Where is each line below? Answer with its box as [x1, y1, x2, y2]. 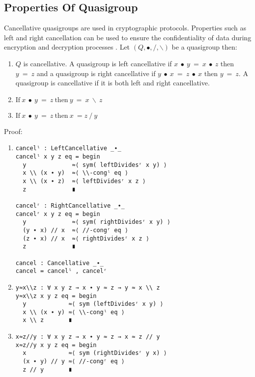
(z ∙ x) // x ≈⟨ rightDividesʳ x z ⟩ [23, 235, 149, 242]
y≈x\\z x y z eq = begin [15, 292, 97, 299]
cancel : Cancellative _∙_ [15, 259, 104, 267]
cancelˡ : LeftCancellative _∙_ [15, 145, 121, 152]
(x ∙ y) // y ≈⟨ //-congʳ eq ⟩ [23, 358, 125, 365]
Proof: [4, 126, 23, 136]
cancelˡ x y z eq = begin [15, 153, 100, 161]
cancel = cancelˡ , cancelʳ [15, 268, 107, 275]
